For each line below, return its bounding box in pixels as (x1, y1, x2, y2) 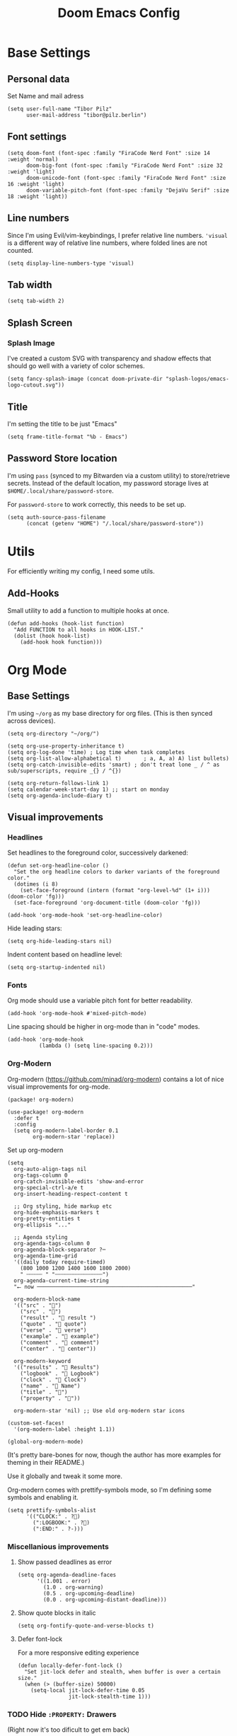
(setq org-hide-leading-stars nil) (7, 938, 112, 945)
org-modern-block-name (13, 1296, 81, 1303)
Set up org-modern (7, 1146, 64, 1154)
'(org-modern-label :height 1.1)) (13, 1425, 115, 1433)
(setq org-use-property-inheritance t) (7, 742, 125, 750)
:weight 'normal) (7, 156, 59, 163)
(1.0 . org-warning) (43, 1584, 104, 1591)
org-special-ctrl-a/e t (13, 1184, 83, 1191)
